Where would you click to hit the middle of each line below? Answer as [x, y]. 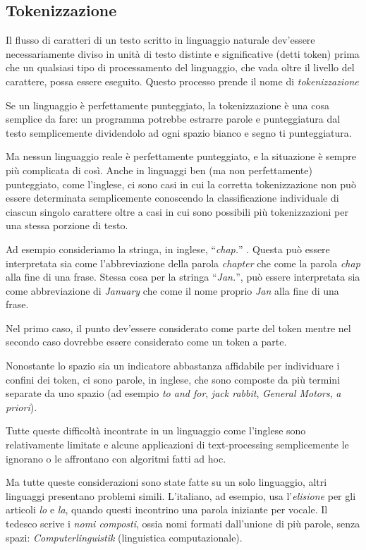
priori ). [22, 407]
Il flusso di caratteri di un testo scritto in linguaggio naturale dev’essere [160, 40]
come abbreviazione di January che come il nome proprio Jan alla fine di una [172, 290]
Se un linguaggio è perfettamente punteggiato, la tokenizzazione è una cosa [167, 105]
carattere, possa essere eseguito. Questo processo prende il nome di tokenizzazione [182, 81]
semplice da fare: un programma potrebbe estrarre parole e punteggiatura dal [173, 119]
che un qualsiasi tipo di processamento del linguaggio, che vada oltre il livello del [180, 67]
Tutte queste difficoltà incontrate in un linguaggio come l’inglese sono [156, 430]
